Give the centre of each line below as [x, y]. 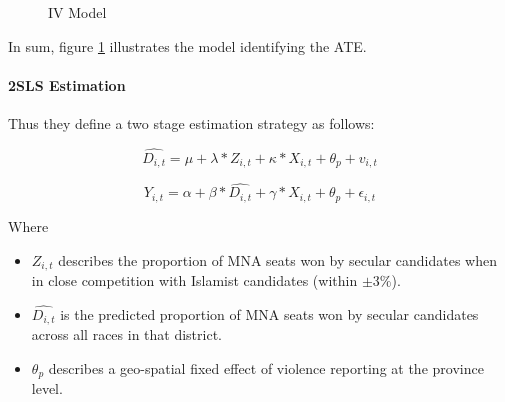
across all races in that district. [126, 334]
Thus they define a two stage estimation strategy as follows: [191, 122]
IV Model [77, 12]
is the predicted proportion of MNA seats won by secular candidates [269, 313]
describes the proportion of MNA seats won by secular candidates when [278, 259]
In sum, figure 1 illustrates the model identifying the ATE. [187, 45]
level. [47, 388]
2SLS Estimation [67, 84]
